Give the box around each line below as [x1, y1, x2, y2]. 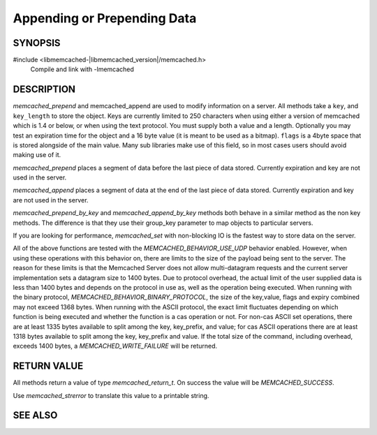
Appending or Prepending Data [13, 10, 197, 26]
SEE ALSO [13, 409, 58, 422]
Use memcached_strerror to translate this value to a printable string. [13, 391, 209, 399]
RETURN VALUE [13, 360, 84, 372]
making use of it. [13, 151, 61, 159]
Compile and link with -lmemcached [30, 65, 134, 73]
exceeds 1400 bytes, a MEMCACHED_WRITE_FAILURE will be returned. [13, 342, 218, 351]
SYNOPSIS [13, 37, 61, 49]
